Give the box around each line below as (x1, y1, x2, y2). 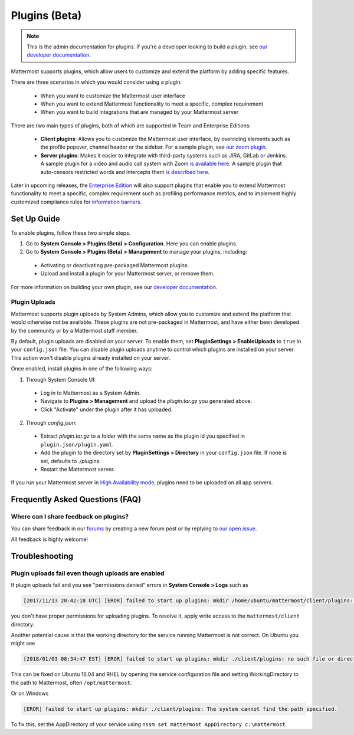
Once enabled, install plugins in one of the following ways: (11, 365, 153, 372)
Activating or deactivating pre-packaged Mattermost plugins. (40, 261, 189, 268)
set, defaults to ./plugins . (40, 457, 101, 464)
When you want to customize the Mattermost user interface (40, 92, 185, 99)
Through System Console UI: (25, 376, 96, 383)
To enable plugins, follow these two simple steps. (11, 229, 131, 236)
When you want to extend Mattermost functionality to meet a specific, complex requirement (40, 100, 264, 107)
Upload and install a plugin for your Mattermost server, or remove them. (40, 270, 215, 277)
